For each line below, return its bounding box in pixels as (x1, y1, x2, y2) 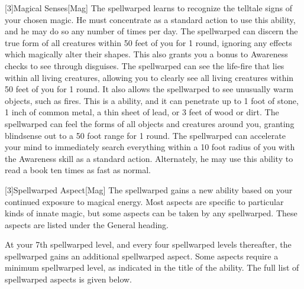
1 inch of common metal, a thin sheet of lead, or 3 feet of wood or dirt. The (5, 106, 279, 118)
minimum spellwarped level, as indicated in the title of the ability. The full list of (5, 261, 299, 274)
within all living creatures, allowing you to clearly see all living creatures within (5, 71, 294, 83)
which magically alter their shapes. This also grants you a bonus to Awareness (5, 48, 288, 60)
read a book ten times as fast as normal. (5, 164, 151, 176)
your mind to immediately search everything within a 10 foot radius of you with (5, 141, 295, 153)
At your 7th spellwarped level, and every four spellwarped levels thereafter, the (5, 238, 292, 251)
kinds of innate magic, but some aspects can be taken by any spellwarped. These (5, 207, 297, 219)
